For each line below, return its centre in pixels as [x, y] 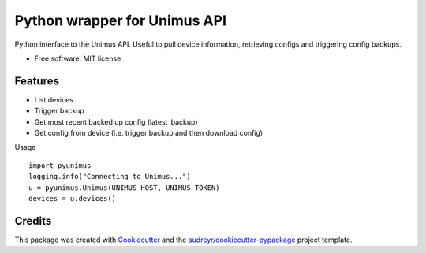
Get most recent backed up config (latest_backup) [116, 121]
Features [37, 81]
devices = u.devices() [73, 198]
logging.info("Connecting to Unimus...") [110, 177]
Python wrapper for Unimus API [121, 20]
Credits [33, 221]
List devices [54, 99]
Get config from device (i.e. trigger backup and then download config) [149, 133]
